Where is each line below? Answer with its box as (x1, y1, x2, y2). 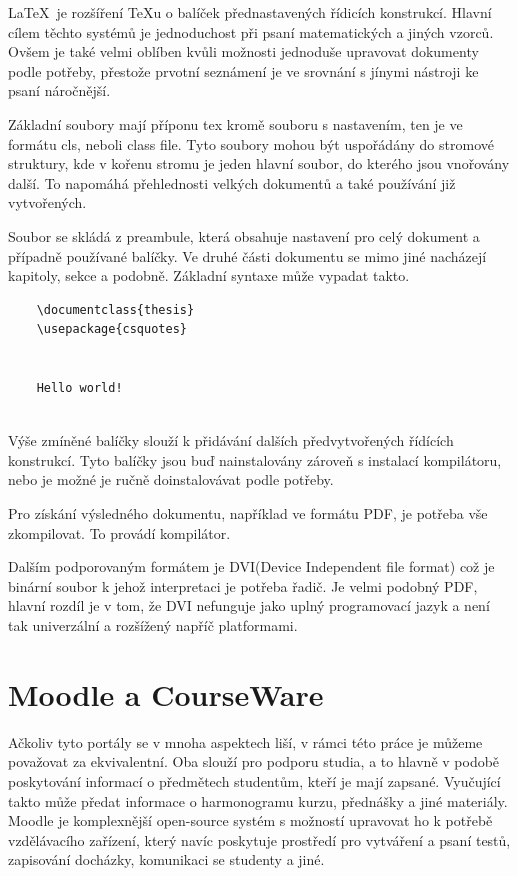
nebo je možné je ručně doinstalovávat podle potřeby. (8, 469, 334, 490)
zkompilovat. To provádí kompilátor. (8, 522, 231, 543)
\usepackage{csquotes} (36, 322, 187, 337)
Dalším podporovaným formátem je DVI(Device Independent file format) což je (8, 556, 495, 577)
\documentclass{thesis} (36, 302, 195, 317)
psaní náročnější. (8, 80, 111, 101)
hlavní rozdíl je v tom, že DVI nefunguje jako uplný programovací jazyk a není (8, 595, 490, 616)
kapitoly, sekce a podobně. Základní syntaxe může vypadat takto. (8, 265, 410, 286)
